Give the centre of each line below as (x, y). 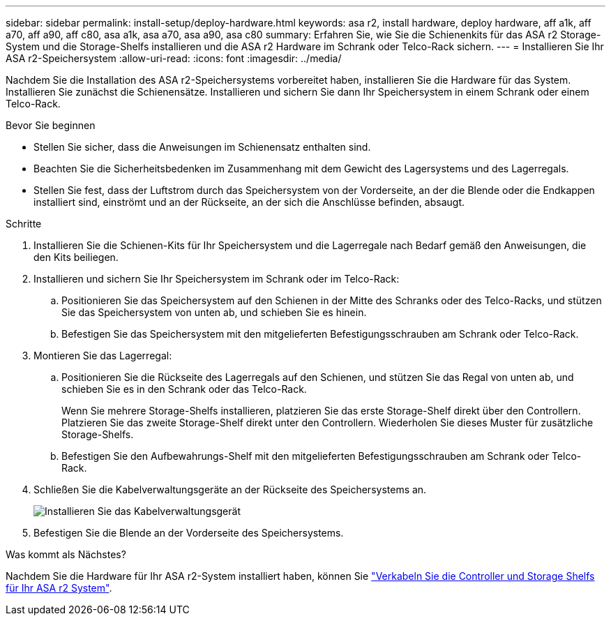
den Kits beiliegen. (76, 257)
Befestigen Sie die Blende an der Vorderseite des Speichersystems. (189, 533)
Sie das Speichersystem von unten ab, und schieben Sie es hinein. (214, 312)
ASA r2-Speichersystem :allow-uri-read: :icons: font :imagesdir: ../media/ (174, 58)
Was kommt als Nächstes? (66, 554)
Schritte (24, 224)
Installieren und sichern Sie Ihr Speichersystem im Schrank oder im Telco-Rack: (217, 279)
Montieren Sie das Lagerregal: (103, 356)
